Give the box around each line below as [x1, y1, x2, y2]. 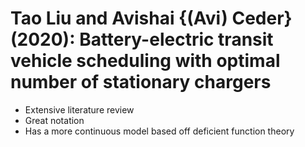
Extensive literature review [24, 103, 135, 116]
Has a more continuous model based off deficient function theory [24, 125, 295, 137]
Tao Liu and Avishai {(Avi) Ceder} [10, 7, 293, 30]
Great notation [24, 114, 85, 126]
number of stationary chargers [10, 71, 272, 94]
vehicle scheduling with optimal [10, 50, 281, 72]
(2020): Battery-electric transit [10, 28, 274, 51]
